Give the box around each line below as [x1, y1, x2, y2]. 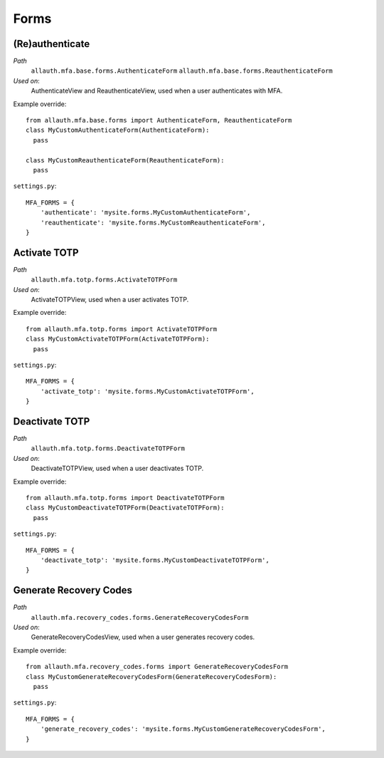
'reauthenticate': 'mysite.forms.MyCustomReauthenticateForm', [40, 218, 266, 227]
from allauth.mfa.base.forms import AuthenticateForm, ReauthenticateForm [26, 116, 292, 125]
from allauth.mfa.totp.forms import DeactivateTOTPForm [26, 494, 225, 502]
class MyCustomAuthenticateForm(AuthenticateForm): [26, 126, 210, 135]
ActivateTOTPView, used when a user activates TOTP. [31, 296, 189, 303]
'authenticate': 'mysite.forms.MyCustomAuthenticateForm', [40, 209, 251, 217]
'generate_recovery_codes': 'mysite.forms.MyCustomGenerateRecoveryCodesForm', [40, 725, 326, 733]
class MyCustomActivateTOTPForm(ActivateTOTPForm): [26, 335, 210, 343]
